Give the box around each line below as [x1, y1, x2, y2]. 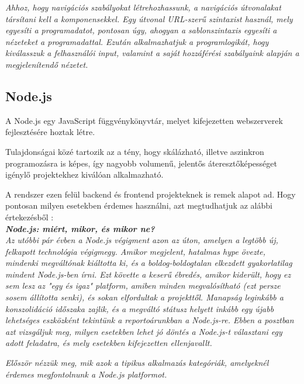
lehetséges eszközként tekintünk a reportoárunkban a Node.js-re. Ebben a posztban [5, 314, 294, 326]
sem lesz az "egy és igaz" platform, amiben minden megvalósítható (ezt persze [5, 279, 281, 292]
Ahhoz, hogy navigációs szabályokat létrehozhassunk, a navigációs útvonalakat [5, 1, 281, 13]
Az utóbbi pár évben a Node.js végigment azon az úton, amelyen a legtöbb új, [5, 234, 278, 246]
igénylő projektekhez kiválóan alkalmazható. [5, 168, 164, 181]
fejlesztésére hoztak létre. [5, 126, 95, 138]
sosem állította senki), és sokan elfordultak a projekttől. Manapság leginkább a [5, 291, 284, 303]
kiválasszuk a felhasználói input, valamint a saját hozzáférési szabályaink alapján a [5, 47, 299, 59]
